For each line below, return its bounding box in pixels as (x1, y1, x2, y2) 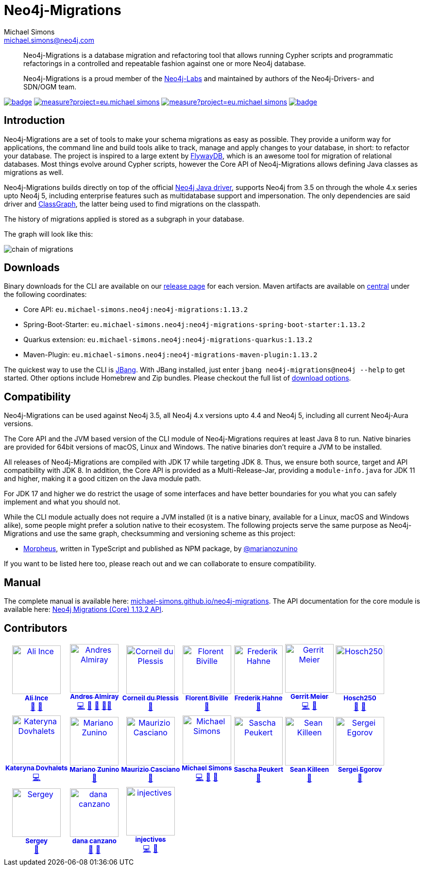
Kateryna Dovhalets (5, 764, 68, 772)
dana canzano (72, 837, 117, 845)
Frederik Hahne (234, 694, 283, 702)
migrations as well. (4, 168, 64, 176)
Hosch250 (343, 694, 376, 702)
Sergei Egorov (338, 766, 382, 774)
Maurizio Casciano (121, 766, 180, 774)
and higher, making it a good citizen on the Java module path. (4, 474, 201, 483)
